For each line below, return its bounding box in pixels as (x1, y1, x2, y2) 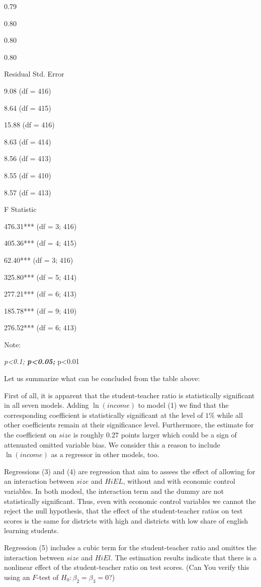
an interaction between (4, 476, 74, 486)
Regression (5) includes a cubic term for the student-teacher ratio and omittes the (4, 542, 257, 552)
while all (217, 409, 243, 420)
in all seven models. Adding (4, 400, 89, 410)
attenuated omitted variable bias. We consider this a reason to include (4, 439, 220, 450)
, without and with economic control (123, 476, 235, 486)
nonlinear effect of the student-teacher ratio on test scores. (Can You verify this (4, 562, 249, 572)
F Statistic (4, 204, 37, 214)
